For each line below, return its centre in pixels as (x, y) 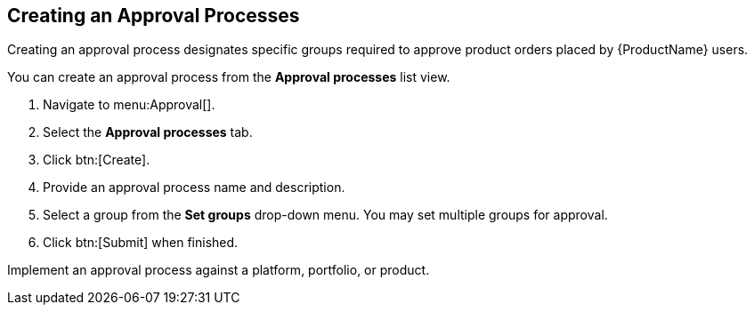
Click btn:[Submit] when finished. (141, 243)
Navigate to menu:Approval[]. (129, 105)
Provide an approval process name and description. (194, 188)
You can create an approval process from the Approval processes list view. (229, 77)
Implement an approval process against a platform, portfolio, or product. (219, 270)
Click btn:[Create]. (97, 160)
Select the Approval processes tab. (148, 132)
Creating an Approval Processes (154, 16)
